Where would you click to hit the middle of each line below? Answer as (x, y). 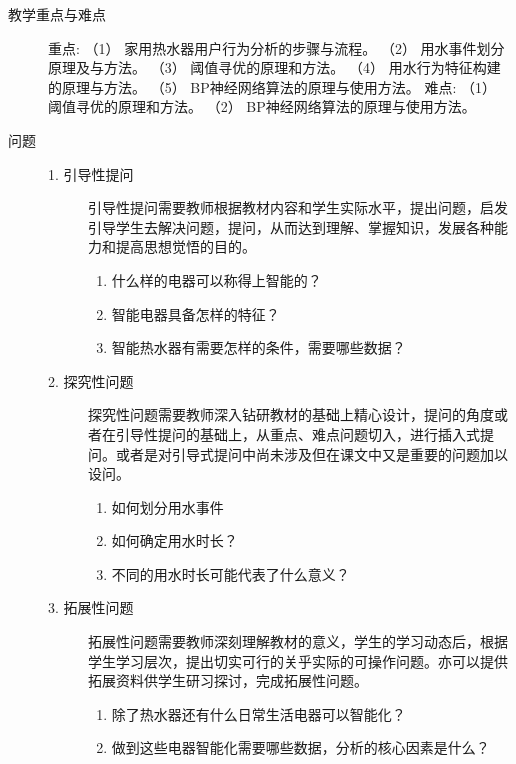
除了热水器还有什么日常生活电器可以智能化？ (258, 713)
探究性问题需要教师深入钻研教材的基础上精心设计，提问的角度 (291, 414)
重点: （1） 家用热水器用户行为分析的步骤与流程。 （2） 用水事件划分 (276, 47)
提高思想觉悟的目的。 (185, 246)
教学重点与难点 (57, 14)
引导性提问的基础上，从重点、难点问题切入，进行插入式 (297, 433)
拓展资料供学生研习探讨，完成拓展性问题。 (228, 680)
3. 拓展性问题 (91, 607)
